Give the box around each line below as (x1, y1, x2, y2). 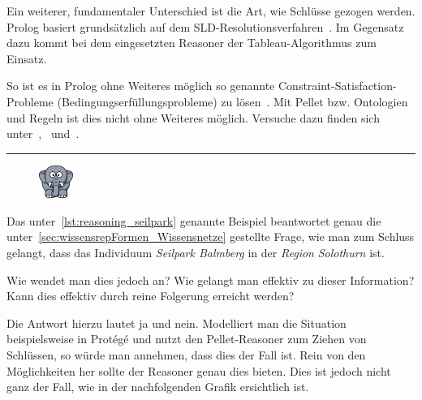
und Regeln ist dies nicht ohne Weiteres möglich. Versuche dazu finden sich (6, 109, 380, 126)
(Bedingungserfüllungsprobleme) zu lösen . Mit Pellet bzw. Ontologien (57, 92, 408, 110)
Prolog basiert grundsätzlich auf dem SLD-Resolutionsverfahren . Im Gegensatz (6, 18, 404, 35)
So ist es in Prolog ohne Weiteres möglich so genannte (6, 77, 275, 94)
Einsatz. (6, 49, 47, 67)
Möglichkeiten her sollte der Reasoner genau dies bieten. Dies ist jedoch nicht (6, 362, 391, 379)
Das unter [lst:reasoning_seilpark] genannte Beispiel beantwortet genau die (6, 212, 381, 229)
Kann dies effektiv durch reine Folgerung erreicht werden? (6, 287, 295, 304)
